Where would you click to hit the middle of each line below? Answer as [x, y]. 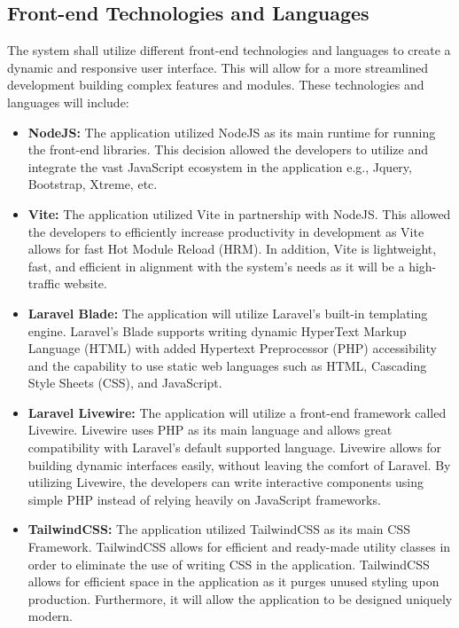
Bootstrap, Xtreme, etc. [93, 184]
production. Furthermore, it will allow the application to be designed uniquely [240, 598]
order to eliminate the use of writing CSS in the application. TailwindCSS [229, 564]
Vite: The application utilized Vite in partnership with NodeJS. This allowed [239, 213]
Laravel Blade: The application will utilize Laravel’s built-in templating [228, 313]
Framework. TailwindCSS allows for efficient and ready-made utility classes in [239, 547]
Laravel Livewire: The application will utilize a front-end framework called [237, 412]
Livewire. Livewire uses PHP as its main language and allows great [210, 430]
